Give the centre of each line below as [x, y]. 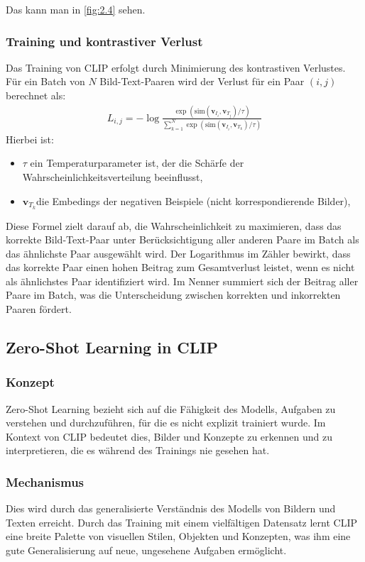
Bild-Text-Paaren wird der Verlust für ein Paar [202, 81]
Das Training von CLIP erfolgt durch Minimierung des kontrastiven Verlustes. [176, 67]
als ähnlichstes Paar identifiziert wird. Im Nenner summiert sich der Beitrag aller [182, 281]
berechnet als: [36, 95]
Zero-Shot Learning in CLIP [112, 347]
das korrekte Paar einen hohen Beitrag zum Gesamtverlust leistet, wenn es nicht [180, 267]
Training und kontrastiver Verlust [104, 41]
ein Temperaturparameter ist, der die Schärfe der [137, 163]
